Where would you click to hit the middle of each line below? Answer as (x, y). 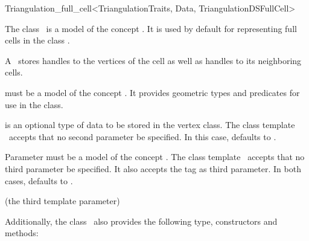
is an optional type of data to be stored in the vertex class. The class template (150, 125)
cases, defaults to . (39, 180)
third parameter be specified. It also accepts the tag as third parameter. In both (153, 168)
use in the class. (34, 104)
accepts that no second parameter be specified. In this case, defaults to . (142, 136)
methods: (22, 233)
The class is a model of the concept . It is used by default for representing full (151, 28)
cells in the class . (37, 40)
